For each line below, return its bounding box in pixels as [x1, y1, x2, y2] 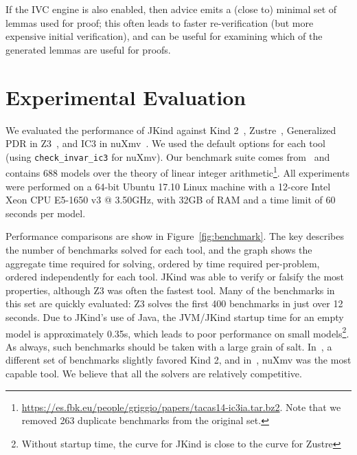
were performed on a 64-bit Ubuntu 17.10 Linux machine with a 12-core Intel [5, 179, 331, 193]
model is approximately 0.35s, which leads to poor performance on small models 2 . [5, 324, 349, 340]
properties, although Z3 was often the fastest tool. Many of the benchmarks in [5, 282, 335, 297]
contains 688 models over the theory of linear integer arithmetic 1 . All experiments [5, 164, 349, 179]
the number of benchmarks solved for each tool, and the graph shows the [5, 242, 312, 256]
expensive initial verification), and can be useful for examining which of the [5, 29, 323, 43]
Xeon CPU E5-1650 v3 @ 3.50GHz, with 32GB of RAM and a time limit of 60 [5, 192, 336, 207]
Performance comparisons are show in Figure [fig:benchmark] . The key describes [5, 229, 345, 243]
